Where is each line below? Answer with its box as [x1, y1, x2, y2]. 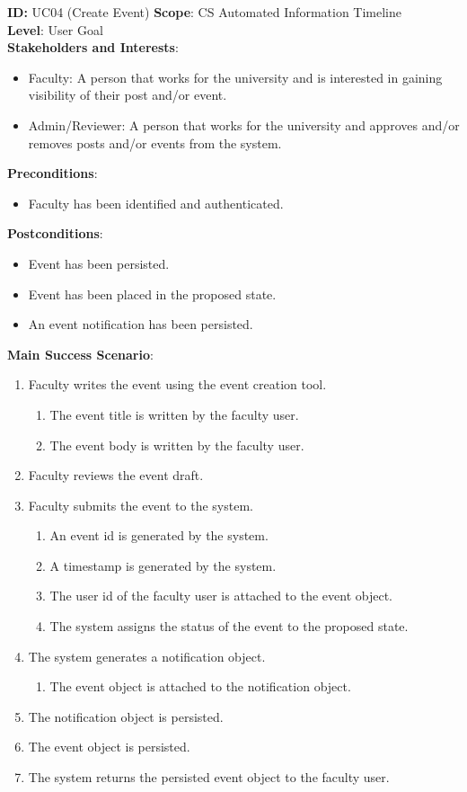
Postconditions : [7, 224, 103, 243]
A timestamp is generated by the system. [49, 556, 277, 574]
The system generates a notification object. [28, 646, 266, 665]
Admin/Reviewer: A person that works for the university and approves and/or [28, 115, 460, 134]
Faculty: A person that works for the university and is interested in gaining [28, 67, 443, 86]
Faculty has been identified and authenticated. [28, 193, 284, 212]
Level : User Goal [7, 20, 103, 39]
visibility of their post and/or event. [28, 85, 227, 104]
